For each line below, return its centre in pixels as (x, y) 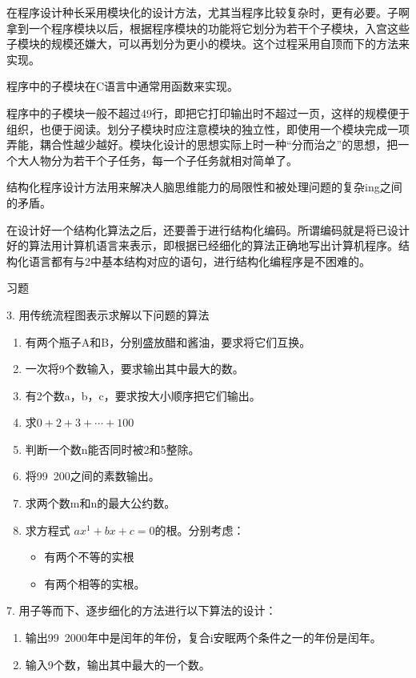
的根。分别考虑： (200, 530)
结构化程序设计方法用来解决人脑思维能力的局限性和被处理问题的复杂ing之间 (204, 187)
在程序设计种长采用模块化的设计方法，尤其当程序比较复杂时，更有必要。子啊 (208, 12)
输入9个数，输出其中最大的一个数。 (118, 664)
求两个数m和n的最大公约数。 (100, 503)
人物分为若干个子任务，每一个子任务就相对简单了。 (163, 160)
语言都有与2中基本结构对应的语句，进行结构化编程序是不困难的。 (199, 261)
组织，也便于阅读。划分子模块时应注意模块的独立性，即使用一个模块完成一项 (208, 128)
